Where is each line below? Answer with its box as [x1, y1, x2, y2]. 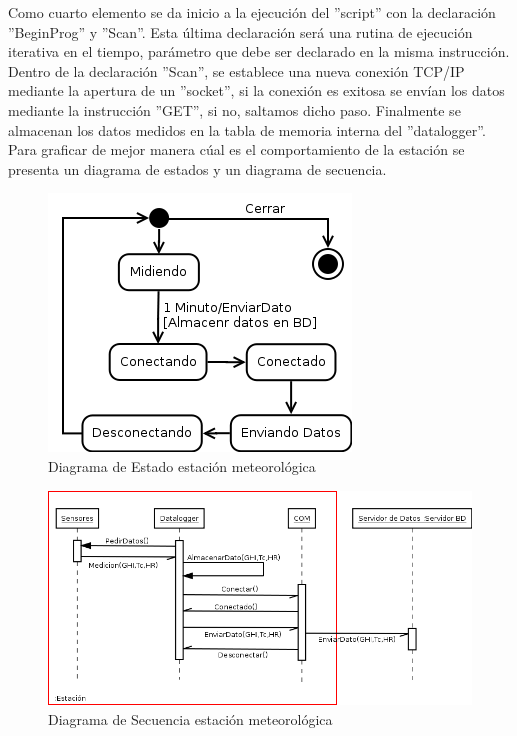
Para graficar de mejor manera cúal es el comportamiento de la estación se [8, 139, 465, 160]
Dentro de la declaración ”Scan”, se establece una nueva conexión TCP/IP [8, 60, 465, 81]
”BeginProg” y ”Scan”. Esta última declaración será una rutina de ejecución [8, 21, 473, 42]
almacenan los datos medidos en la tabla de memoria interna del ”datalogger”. [8, 119, 486, 140]
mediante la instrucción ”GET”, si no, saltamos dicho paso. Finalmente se [8, 99, 461, 120]
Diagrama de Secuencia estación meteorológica [48, 708, 333, 729]
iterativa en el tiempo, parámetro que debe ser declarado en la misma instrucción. [8, 41, 510, 62]
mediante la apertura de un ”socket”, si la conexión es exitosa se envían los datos [8, 80, 505, 101]
